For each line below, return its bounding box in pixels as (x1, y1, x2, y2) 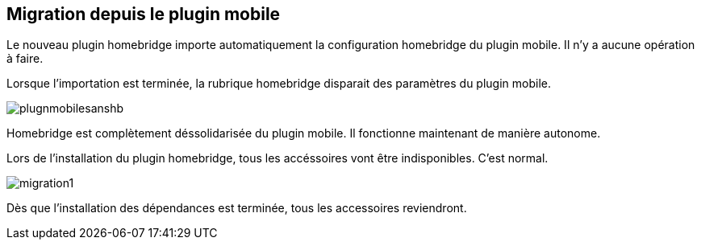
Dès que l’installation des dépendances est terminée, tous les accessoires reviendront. (6, 201, 467, 215)
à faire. (6, 51, 44, 66)
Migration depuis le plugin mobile (6, 4, 281, 24)
